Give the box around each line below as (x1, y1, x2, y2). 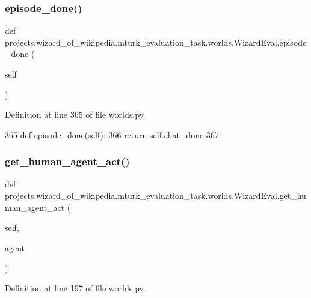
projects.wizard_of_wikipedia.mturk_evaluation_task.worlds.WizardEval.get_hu (5, 189, 306, 202)
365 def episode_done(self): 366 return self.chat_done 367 (5, 128, 219, 141)
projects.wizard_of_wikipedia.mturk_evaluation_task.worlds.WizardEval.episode (5, 35, 307, 48)
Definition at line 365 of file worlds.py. (5, 108, 146, 121)
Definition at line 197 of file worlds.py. (5, 282, 146, 294)
